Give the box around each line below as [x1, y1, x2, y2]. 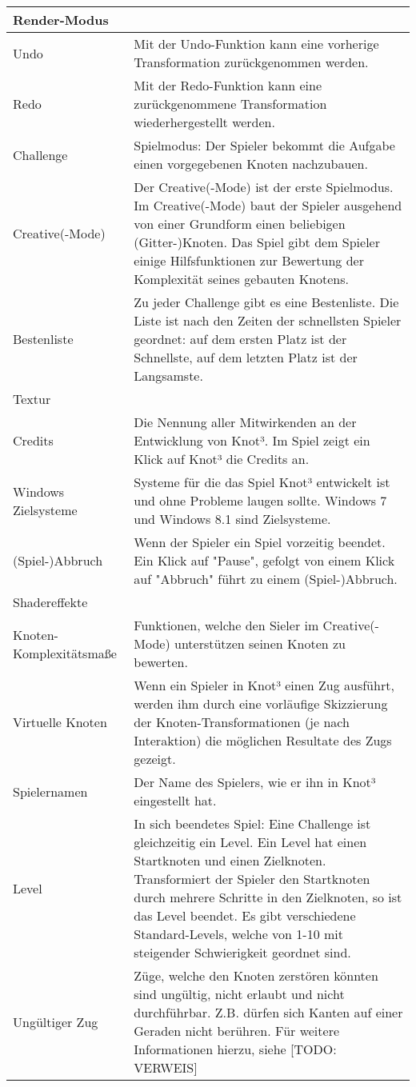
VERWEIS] [134, 1058, 198, 1077]
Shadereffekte [13, 593, 88, 611]
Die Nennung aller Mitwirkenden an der [134, 413, 357, 431]
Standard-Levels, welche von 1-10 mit [134, 925, 343, 943]
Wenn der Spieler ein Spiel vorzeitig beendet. [134, 533, 386, 551]
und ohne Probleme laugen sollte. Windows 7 [134, 491, 387, 510]
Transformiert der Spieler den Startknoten [134, 869, 370, 888]
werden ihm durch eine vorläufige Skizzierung [134, 694, 388, 713]
